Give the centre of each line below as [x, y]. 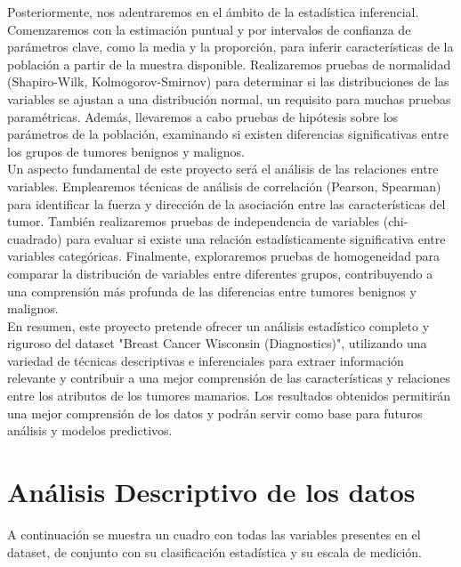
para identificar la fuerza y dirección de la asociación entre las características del [226, 203]
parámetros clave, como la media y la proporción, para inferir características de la [230, 47]
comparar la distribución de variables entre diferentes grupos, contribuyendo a [220, 273]
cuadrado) [35, 238]
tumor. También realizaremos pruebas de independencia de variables [194, 221]
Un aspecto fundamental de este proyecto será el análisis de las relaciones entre [223, 169]
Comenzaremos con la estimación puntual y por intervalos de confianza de [209, 29]
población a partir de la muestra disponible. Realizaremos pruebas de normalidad [229, 64]
